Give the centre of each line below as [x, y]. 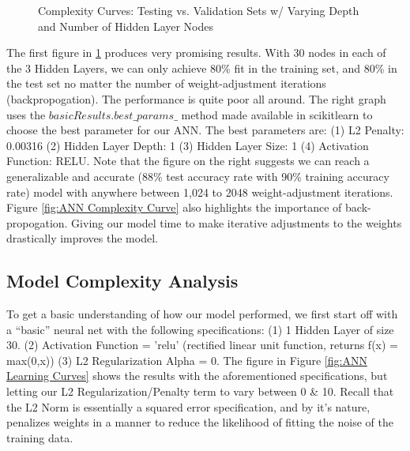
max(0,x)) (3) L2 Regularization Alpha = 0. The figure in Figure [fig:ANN [187, 360]
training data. [40, 437]
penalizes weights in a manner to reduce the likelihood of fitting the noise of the [200, 422]
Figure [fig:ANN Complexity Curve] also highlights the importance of [174, 207]
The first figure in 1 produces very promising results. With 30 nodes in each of [196, 53]
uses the [26, 114]
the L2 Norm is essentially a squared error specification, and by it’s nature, [188, 406]
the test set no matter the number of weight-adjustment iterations [166, 83]
